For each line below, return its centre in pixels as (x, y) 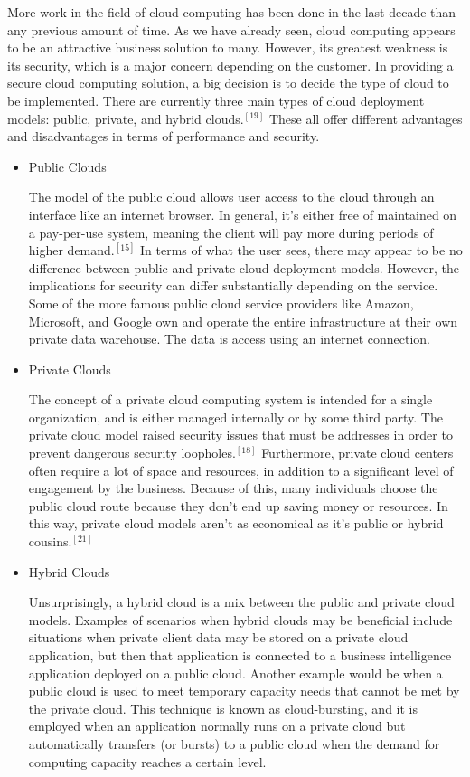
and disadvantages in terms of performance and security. (164, 136)
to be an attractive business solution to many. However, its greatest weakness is (228, 47)
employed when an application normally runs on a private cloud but (217, 726)
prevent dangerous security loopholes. (132, 453)
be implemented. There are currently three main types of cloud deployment (216, 100)
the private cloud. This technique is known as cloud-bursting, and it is (223, 708)
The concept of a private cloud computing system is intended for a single (230, 399)
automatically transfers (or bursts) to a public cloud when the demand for (234, 743)
